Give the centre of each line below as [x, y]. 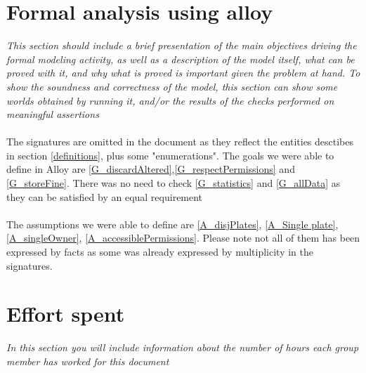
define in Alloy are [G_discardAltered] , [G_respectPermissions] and [151, 169]
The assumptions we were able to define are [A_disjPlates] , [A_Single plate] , [172, 224]
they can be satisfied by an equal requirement [105, 196]
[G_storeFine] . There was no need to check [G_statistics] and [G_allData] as [174, 183]
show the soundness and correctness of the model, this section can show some [172, 86]
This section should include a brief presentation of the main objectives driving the [182, 45]
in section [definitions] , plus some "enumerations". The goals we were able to [170, 155]
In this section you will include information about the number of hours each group [183, 347]
